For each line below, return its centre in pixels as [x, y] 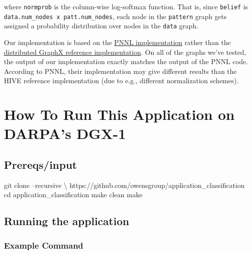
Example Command [44, 245]
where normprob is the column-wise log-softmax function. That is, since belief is [126, 6]
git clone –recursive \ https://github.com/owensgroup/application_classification [124, 185]
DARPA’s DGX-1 [65, 133]
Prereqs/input [41, 164]
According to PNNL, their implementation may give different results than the [120, 71]
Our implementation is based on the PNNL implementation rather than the [117, 42]
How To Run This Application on [119, 114]
